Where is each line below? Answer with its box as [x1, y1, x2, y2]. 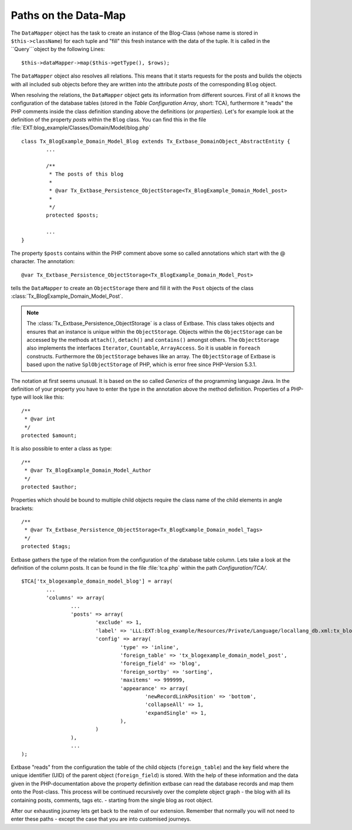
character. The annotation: [11, 258, 75, 265]
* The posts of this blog [49, 171, 124, 177]
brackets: [11, 505, 34, 512]
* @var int [24, 416, 56, 422]
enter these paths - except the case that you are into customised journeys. [11, 815, 191, 822]
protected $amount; [21, 432, 77, 439]
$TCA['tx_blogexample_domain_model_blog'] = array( [21, 578, 173, 584]
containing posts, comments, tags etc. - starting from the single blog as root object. [11, 797, 214, 804]
